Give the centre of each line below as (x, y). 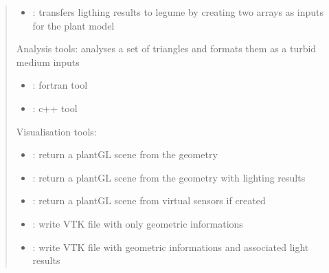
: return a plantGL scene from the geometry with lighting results (169, 177)
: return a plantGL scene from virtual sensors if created (149, 200)
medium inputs (48, 62)
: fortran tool (60, 85)
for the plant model (73, 25)
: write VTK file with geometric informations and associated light (171, 247)
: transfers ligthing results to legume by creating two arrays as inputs (178, 12)
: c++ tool (55, 108)
